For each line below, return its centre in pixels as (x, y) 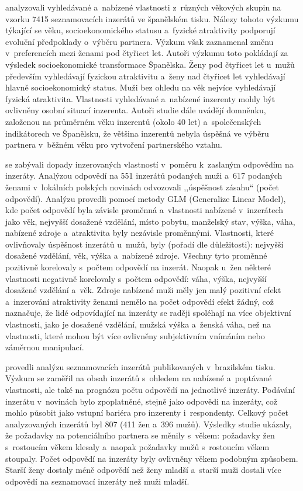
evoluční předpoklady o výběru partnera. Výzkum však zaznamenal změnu (140, 41)
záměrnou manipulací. (45, 347)
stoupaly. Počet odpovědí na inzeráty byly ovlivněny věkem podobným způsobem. (152, 458)
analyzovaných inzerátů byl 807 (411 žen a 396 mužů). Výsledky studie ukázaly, (149, 424)
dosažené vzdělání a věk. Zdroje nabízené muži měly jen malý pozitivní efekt (143, 290)
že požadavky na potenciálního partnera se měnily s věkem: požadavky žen (140, 435)
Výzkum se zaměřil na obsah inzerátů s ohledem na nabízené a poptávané (139, 378)
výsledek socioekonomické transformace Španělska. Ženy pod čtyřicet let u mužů (150, 64)
